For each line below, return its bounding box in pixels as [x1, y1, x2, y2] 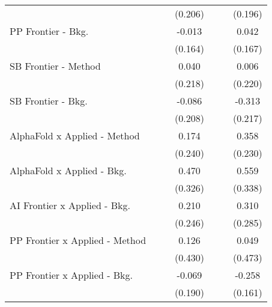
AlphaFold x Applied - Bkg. [10, 163, 127, 177]
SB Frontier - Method [10, 59, 101, 73]
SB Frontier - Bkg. [10, 94, 88, 108]
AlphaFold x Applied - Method [10, 129, 140, 142]
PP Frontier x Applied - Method [10, 233, 147, 247]
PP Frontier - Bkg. [10, 24, 89, 38]
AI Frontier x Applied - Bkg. [10, 198, 130, 212]
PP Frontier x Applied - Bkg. [10, 268, 133, 282]
